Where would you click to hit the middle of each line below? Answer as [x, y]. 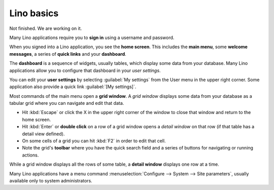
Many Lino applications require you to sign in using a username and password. [92, 37]
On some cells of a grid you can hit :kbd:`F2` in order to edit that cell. [94, 141]
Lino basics [34, 13]
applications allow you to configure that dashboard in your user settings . [85, 70]
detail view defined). [43, 134]
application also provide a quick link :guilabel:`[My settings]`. [73, 87]
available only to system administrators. [51, 180]
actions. [30, 155]
